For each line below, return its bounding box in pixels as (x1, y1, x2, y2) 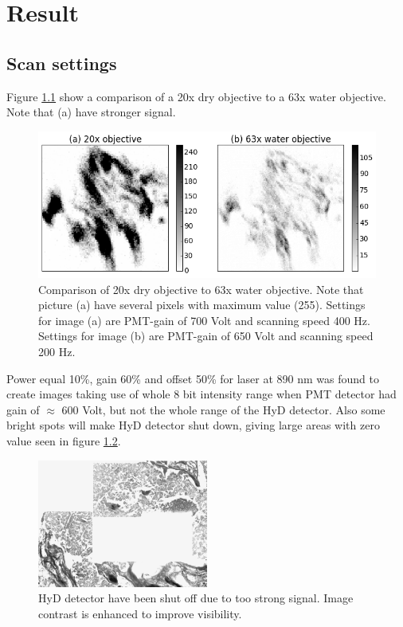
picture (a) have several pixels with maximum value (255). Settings (38, 296, 366, 313)
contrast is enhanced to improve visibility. (38, 605, 242, 621)
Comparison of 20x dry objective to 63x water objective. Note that (38, 280, 364, 297)
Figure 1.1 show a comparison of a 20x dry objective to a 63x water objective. (6, 88, 386, 104)
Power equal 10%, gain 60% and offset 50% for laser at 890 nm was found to (6, 370, 379, 386)
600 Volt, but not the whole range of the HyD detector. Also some (61, 401, 385, 417)
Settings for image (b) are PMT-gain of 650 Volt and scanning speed (38, 327, 374, 344)
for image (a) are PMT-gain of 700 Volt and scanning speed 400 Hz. (38, 312, 370, 328)
